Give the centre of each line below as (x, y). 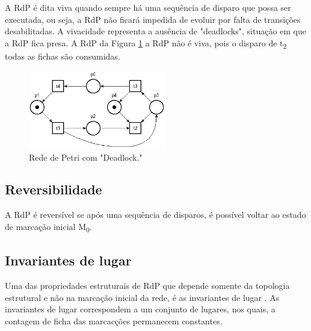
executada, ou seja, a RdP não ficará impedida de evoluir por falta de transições (153, 19)
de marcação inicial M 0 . (48, 227)
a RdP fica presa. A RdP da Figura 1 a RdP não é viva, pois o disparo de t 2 (146, 43)
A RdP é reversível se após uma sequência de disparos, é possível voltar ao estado (155, 215)
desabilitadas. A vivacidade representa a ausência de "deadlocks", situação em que (155, 31)
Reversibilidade (54, 189)
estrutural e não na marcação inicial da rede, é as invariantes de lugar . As (142, 297)
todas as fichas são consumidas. (63, 56)
